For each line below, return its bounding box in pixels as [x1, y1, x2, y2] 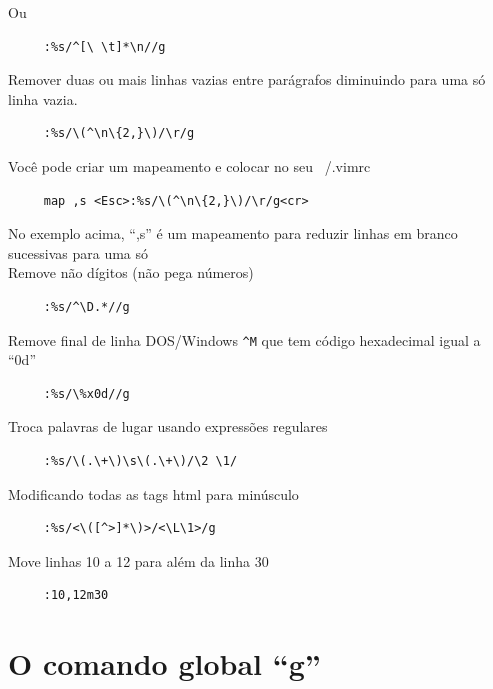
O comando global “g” [8, 643, 321, 684]
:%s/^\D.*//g [43, 299, 130, 314]
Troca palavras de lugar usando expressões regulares [8, 416, 328, 437]
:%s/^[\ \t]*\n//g [43, 39, 166, 54]
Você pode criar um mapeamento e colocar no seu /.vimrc [8, 155, 371, 176]
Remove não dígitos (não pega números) [8, 262, 254, 283]
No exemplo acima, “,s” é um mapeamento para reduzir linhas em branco [8, 223, 458, 244]
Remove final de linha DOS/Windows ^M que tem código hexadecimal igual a [8, 329, 481, 350]
